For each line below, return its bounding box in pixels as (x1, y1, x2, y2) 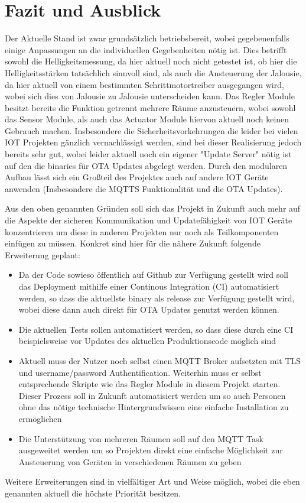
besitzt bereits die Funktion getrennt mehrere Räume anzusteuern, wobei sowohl (5, 101, 296, 113)
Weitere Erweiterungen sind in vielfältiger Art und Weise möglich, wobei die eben (5, 475, 300, 488)
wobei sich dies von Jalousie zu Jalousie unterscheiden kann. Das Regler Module (5, 90, 295, 102)
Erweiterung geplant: (5, 248, 80, 261)
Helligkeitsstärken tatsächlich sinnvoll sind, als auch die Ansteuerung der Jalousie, (5, 66, 302, 79)
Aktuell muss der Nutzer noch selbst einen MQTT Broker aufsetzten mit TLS (18, 354, 301, 366)
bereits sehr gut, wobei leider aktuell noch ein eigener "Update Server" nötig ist (5, 148, 292, 160)
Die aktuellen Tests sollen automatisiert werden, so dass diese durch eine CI (18, 323, 294, 335)
